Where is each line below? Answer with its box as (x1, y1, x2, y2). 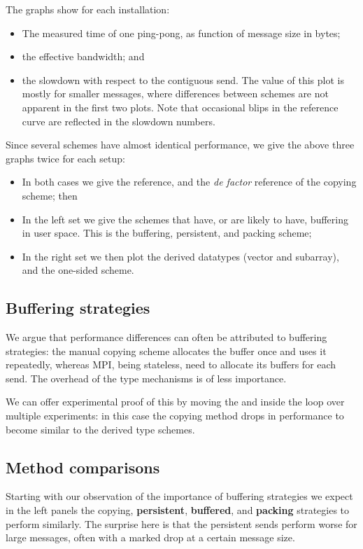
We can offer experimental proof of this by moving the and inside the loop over (6, 394, 345, 409)
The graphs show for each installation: (6, 2, 170, 16)
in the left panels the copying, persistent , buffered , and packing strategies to (6, 503, 350, 517)
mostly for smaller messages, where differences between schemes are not (22, 86, 329, 101)
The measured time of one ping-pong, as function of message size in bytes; (22, 25, 341, 40)
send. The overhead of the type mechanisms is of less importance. (6, 370, 287, 385)
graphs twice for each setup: (6, 151, 125, 165)
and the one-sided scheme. (22, 263, 134, 277)
